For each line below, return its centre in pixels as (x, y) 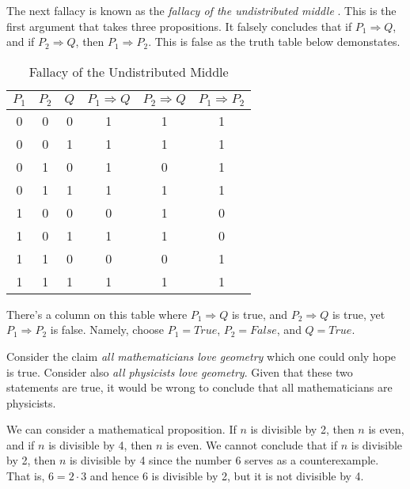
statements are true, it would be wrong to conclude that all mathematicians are (199, 387)
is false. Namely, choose (107, 330)
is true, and (260, 314)
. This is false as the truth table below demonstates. (274, 42)
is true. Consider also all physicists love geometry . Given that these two (180, 371)
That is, (26, 476)
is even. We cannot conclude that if (252, 444)
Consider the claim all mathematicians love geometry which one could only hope (201, 356)
